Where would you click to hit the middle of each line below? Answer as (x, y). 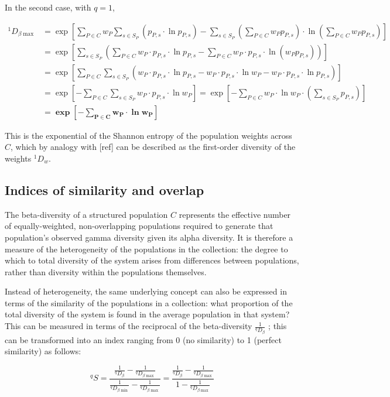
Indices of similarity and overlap (105, 189)
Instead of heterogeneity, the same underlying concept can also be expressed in (146, 291)
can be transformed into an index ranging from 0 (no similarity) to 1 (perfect (143, 339)
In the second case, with (48, 7)
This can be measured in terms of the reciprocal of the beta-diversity (129, 326)
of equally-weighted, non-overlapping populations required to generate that (139, 226)
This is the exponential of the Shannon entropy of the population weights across (148, 135)
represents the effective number (235, 214)
